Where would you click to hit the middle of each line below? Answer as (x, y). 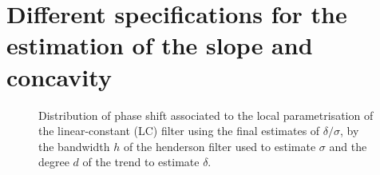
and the (348, 146)
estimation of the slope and (160, 45)
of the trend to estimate (141, 162)
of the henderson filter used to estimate (220, 146)
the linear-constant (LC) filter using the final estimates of (179, 131)
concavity (59, 76)
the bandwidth (74, 146)
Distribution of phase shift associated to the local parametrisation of (206, 115)
